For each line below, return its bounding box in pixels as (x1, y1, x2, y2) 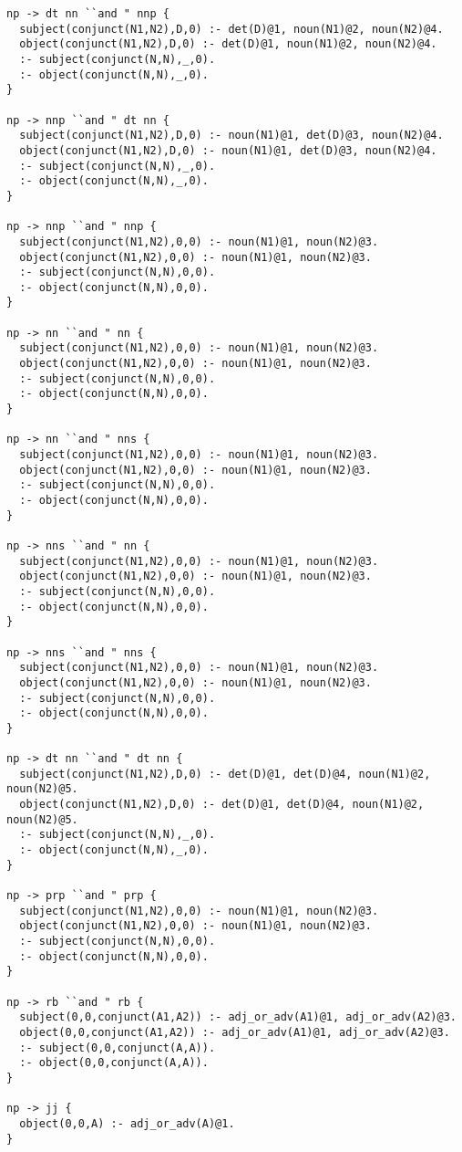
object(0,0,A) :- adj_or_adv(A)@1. (19, 1116, 235, 1130)
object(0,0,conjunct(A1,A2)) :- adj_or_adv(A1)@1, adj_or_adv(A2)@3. (19, 1025, 450, 1039)
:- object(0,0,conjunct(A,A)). (19, 1056, 209, 1070)
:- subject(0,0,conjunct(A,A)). (19, 1041, 216, 1054)
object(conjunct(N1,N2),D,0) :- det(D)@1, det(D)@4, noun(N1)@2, (19, 798, 425, 812)
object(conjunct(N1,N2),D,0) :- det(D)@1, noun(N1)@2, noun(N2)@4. (19, 37, 437, 51)
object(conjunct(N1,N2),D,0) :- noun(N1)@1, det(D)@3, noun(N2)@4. (19, 143, 437, 157)
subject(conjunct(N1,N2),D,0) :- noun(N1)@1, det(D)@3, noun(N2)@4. (19, 129, 444, 142)
